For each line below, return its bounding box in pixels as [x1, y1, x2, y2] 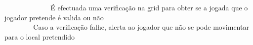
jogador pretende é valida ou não [4, 12, 104, 22]
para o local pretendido [4, 31, 75, 42]
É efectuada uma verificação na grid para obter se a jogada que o [50, 2, 248, 12]
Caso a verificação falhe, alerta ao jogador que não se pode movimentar [33, 22, 249, 32]
